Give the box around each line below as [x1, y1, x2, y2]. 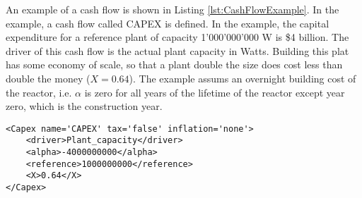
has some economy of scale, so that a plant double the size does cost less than [6, 57, 343, 72]
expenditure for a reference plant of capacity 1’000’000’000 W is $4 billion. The [6, 30, 349, 44]
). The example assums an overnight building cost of [129, 70, 356, 85]
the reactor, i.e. [6, 85, 72, 99]
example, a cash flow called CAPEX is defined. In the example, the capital [6, 16, 329, 30]
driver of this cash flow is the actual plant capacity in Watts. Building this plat [6, 43, 349, 58]
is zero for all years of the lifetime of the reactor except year [84, 85, 345, 99]
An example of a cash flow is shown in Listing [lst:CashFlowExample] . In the [6, 2, 339, 16]
